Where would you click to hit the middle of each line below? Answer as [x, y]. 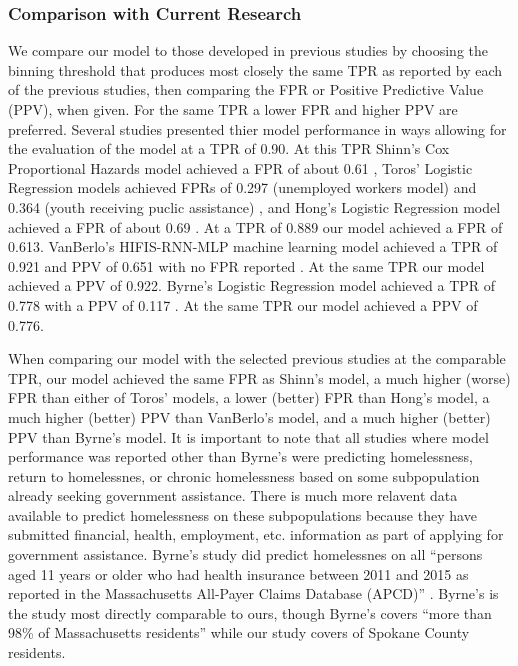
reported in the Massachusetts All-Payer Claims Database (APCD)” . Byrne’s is [253, 593]
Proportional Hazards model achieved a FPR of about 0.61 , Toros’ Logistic [240, 167]
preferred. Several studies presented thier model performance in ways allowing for [257, 128]
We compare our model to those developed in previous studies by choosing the [248, 50]
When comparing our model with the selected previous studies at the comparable [257, 358]
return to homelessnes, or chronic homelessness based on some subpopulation [244, 475]
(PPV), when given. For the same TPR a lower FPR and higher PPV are [233, 109]
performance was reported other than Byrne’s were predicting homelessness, [240, 456]
